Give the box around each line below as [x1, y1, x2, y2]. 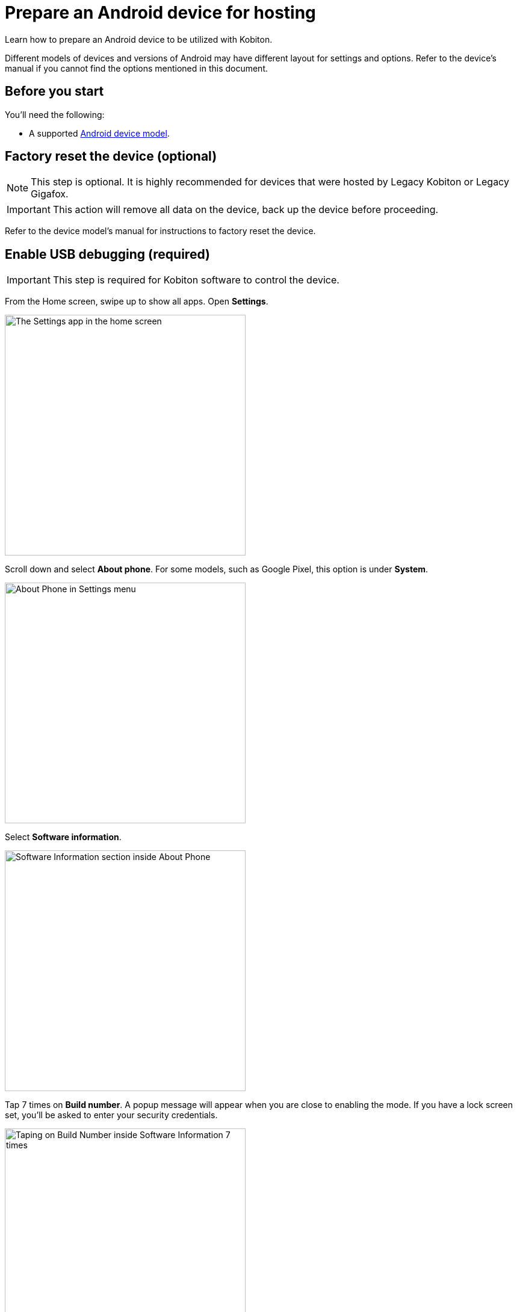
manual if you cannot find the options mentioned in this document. [5, 63, 268, 73]
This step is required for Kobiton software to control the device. [52, 274, 339, 286]
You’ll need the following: [5, 109, 105, 120]
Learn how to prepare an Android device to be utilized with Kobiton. [5, 34, 273, 45]
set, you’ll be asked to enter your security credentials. [5, 1110, 218, 1121]
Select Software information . [5, 832, 122, 843]
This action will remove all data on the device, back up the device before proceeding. [52, 203, 439, 216]
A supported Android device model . [29, 128, 170, 138]
